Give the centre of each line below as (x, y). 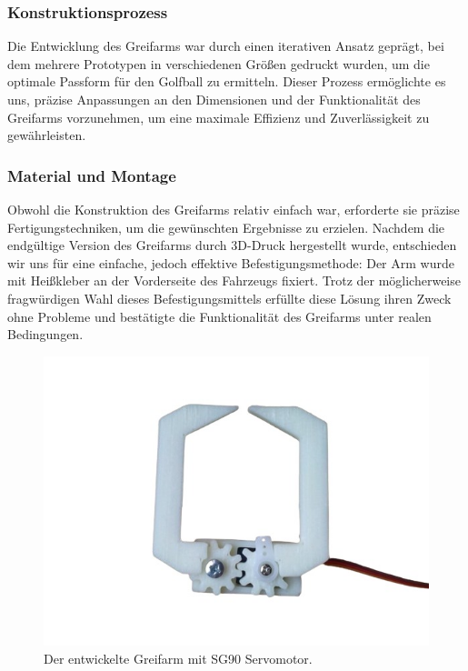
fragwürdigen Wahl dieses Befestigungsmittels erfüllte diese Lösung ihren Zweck (229, 298)
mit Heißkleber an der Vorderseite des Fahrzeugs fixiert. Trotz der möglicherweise (234, 280)
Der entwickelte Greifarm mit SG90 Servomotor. (178, 658)
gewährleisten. (47, 135)
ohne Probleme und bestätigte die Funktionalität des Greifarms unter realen (219, 316)
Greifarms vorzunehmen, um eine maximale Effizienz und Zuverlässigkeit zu (219, 117)
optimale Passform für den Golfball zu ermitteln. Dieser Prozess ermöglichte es (227, 81)
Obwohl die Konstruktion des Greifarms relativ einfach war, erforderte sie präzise (234, 209)
